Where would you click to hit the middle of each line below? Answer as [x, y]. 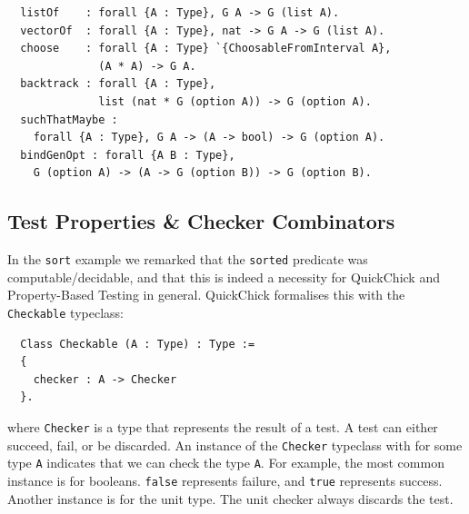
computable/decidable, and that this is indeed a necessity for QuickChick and [224, 277]
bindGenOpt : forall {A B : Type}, [128, 155]
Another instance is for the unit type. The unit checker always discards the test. [230, 498]
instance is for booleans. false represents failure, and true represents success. [225, 480]
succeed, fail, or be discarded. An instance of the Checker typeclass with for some [235, 445]
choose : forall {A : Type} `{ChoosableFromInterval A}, [206, 49]
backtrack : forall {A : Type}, [118, 84]
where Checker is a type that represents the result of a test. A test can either [223, 427]
